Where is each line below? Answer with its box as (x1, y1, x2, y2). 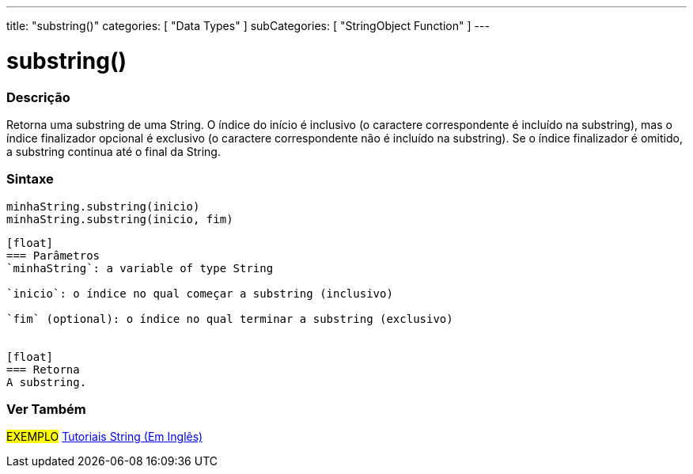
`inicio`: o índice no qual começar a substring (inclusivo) (6, 286, 393, 300)
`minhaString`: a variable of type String (6, 261, 274, 275)
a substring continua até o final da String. (6, 144, 221, 158)
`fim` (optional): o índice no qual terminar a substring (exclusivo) (6, 312, 453, 325)
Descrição (6, 89, 70, 105)
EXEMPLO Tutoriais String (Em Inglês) (6, 430, 203, 444)
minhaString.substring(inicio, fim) (6, 212, 233, 226)
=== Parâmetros (6, 248, 100, 262)
